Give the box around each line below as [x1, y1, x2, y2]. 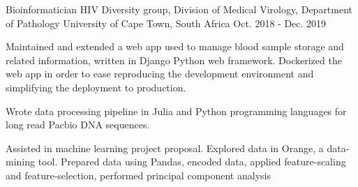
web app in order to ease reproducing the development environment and [6, 66, 314, 81]
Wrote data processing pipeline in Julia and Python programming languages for [6, 103, 347, 118]
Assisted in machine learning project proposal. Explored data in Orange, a [6, 140, 324, 155]
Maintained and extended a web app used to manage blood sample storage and [6, 39, 344, 54]
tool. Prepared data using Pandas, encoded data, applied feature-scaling [38, 154, 346, 169]
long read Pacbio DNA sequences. [6, 117, 150, 132]
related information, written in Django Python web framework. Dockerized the [6, 52, 342, 67]
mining [6, 154, 36, 169]
